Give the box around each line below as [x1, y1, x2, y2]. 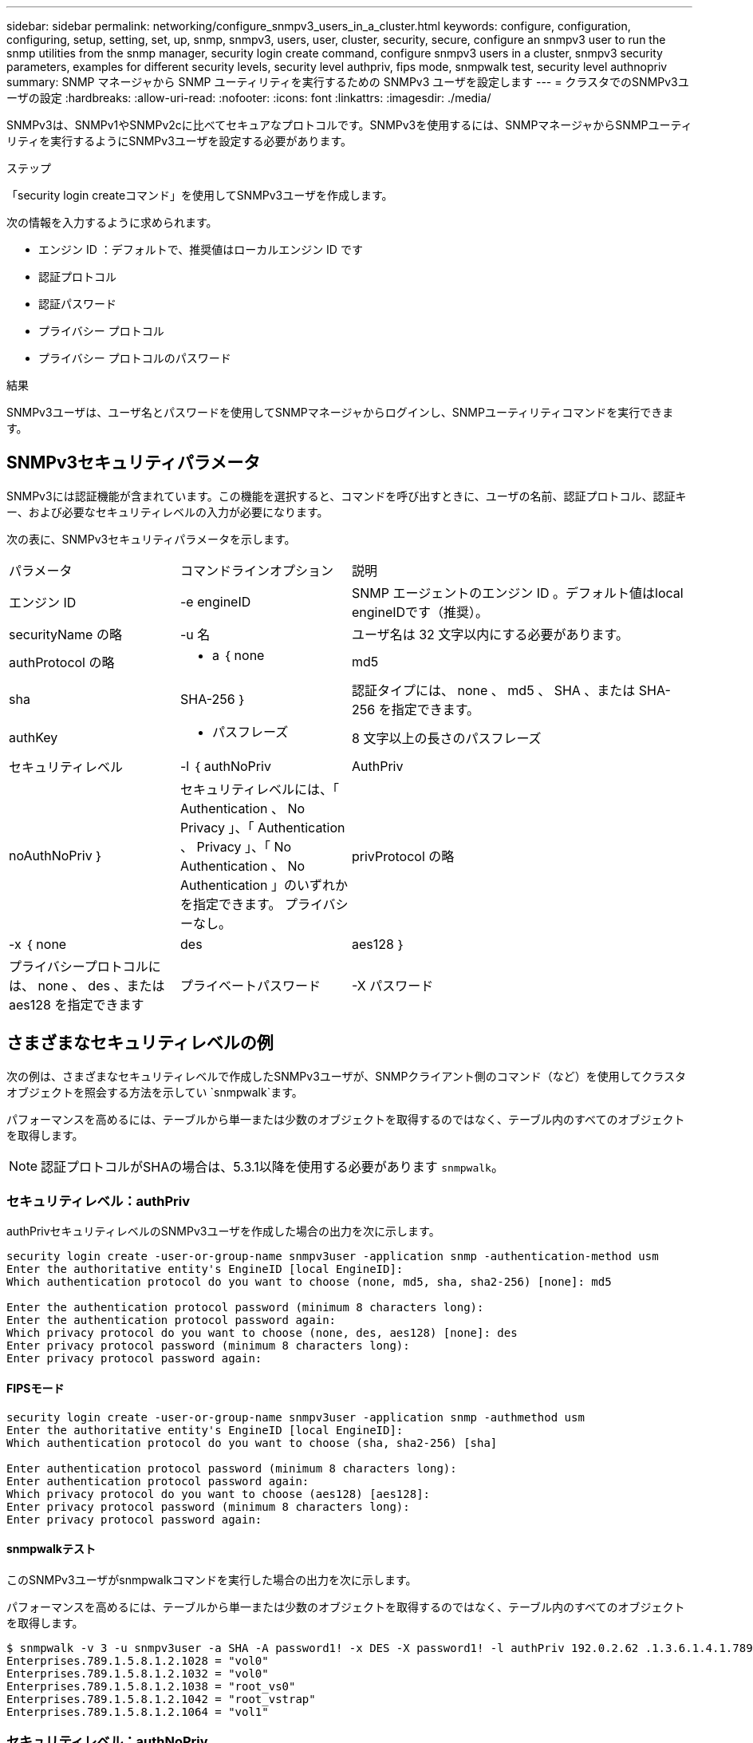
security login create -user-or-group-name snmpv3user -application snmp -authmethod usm [6, 1410, 585, 1424]
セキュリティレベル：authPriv [6, 1193, 191, 1210]
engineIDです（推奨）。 [352, 603, 489, 620]
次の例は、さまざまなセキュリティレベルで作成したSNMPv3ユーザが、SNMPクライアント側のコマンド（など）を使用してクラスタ [6, 1069, 687, 1083]
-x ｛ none [9, 935, 67, 952]
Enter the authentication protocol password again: [6, 1314, 337, 1327]
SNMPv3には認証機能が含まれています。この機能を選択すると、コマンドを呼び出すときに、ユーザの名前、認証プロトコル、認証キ [6, 488, 687, 503]
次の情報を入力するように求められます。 [6, 215, 218, 229]
